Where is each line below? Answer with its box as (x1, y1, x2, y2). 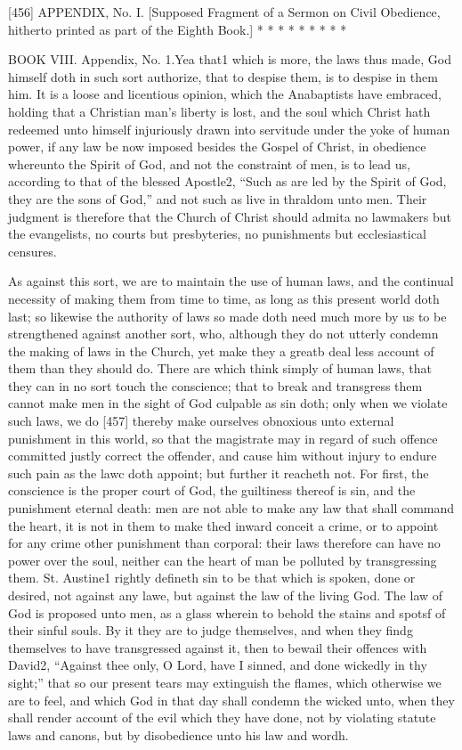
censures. (8, 241, 57, 260)
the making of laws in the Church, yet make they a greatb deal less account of (8, 341, 434, 360)
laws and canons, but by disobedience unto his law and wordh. (8, 725, 349, 744)
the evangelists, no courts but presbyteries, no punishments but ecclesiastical (8, 224, 426, 243)
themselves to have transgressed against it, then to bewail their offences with (8, 638, 427, 656)
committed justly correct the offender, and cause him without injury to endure (8, 446, 437, 465)
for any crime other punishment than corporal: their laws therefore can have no (8, 534, 441, 552)
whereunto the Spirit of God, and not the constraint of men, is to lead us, (8, 154, 410, 173)
